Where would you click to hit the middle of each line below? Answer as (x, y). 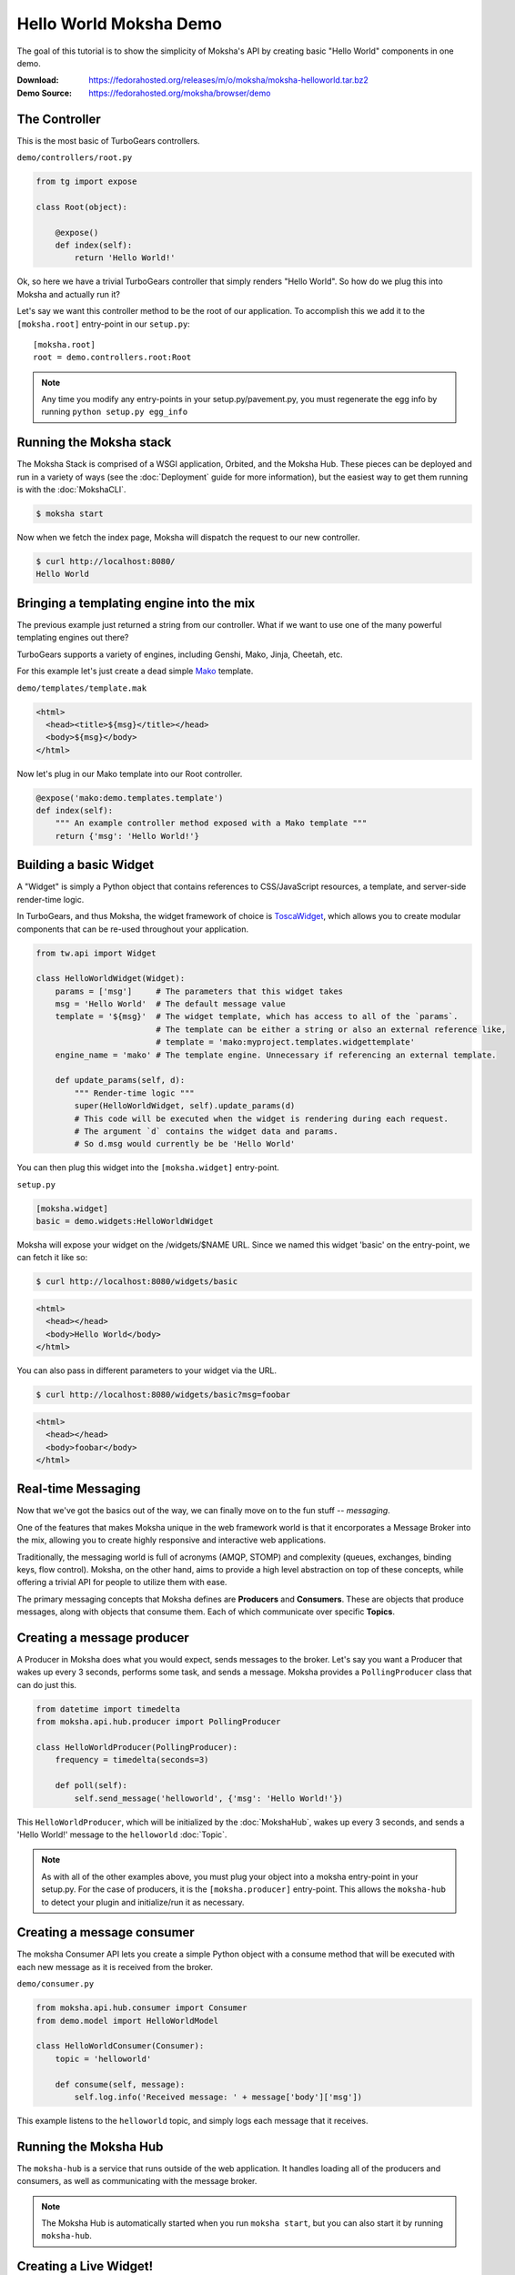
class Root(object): (81, 207)
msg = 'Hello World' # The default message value (170, 1004)
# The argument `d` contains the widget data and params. (206, 1131)
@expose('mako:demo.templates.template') (130, 798)
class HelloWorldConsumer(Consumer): (120, 2046)
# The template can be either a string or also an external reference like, (331, 1029)
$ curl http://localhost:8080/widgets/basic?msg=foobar (163, 1395)
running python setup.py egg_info (115, 412)
